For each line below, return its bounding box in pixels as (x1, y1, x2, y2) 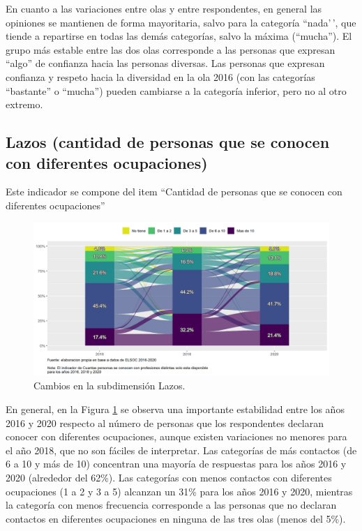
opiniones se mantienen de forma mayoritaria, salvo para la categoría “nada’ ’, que (6, 15, 356, 29)
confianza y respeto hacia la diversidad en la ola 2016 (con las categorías (6, 69, 315, 84)
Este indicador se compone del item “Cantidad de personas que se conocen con (6, 184, 342, 199)
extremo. (6, 97, 43, 112)
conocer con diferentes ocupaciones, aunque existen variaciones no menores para (6, 429, 347, 444)
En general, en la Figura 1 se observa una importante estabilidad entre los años (6, 402, 345, 416)
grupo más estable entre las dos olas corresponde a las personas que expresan (6, 42, 335, 57)
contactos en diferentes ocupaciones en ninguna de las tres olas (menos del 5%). (6, 511, 346, 525)
